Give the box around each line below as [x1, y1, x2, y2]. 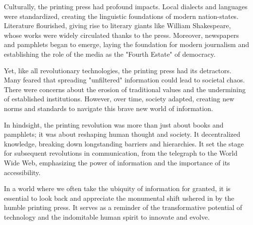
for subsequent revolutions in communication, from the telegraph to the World [4, 148, 237, 158]
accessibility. [4, 167, 41, 177]
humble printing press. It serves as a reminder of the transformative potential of [4, 202, 242, 212]
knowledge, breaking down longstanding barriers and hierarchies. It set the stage [4, 138, 244, 148]
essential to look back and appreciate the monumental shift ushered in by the [4, 193, 235, 203]
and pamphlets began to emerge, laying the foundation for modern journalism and [4, 39, 249, 49]
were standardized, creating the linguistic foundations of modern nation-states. [4, 11, 239, 21]
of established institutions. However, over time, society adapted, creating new [4, 94, 235, 104]
